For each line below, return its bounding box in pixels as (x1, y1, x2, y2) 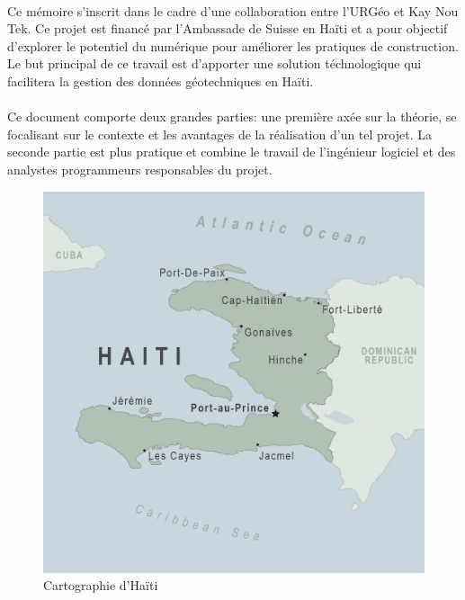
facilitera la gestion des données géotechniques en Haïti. (7, 71, 314, 90)
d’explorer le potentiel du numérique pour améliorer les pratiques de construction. (7, 36, 459, 55)
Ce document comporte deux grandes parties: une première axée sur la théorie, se (7, 107, 457, 126)
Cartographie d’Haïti (43, 576, 158, 595)
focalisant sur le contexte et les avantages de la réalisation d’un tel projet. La (7, 124, 432, 143)
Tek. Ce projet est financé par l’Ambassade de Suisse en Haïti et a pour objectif (7, 19, 448, 38)
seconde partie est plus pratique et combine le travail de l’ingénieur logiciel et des (7, 142, 456, 161)
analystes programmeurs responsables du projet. (7, 159, 273, 178)
